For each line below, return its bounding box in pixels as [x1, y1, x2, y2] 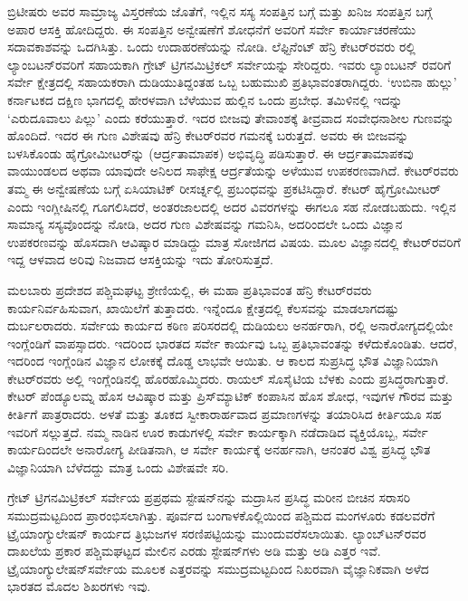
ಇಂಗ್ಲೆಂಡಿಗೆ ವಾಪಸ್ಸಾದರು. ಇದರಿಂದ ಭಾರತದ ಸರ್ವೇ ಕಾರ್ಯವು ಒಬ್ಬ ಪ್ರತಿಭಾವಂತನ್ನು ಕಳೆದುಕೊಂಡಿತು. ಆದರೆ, [7, 333, 457, 352]
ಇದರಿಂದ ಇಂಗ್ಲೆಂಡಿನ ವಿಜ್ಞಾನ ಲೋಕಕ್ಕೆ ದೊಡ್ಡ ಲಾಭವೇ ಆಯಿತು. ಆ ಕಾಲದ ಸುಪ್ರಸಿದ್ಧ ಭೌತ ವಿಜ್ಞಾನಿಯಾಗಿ [7, 351, 438, 370]
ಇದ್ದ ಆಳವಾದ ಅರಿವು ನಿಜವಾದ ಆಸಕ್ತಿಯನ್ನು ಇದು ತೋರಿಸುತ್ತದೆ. [7, 250, 273, 269]
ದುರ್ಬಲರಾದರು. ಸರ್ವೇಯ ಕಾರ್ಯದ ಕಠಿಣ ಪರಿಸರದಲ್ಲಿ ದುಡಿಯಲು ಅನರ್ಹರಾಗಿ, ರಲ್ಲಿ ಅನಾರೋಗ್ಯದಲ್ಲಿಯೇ [7, 316, 454, 335]
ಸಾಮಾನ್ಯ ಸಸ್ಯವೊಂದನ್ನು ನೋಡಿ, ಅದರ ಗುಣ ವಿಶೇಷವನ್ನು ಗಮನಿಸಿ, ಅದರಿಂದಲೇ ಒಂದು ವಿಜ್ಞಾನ [7, 215, 403, 234]
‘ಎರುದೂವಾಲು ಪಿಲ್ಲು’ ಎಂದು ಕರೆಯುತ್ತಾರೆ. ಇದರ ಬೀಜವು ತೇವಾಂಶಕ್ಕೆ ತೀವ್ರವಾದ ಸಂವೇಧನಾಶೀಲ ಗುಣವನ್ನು [7, 108, 454, 127]
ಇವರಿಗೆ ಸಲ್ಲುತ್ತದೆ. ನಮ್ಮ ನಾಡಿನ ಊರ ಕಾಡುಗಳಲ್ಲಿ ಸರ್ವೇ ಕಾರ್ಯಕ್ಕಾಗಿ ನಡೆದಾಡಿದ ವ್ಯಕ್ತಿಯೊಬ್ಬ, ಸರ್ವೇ [7, 422, 428, 441]
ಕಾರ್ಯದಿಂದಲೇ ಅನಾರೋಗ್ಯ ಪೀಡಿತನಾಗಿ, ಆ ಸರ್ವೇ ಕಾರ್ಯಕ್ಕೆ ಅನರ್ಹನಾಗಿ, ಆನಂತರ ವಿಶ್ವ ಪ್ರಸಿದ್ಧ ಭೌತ [7, 440, 431, 459]
